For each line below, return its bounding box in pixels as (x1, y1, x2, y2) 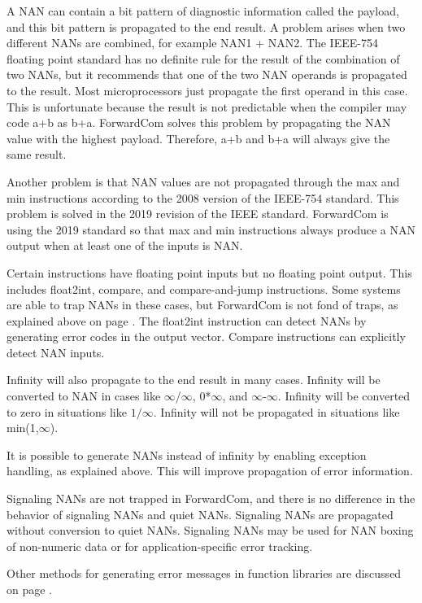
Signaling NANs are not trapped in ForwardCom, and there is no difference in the (7, 490, 415, 507)
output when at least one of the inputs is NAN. (7, 237, 243, 254)
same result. (7, 146, 67, 163)
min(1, (7, 419, 39, 436)
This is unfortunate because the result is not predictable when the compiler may (7, 98, 407, 115)
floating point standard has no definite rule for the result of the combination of (7, 50, 400, 67)
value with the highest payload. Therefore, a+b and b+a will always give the (7, 129, 390, 146)
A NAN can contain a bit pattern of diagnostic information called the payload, (7, 2, 399, 19)
